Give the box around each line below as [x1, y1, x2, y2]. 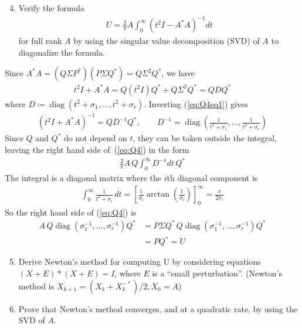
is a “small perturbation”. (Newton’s [152, 267, 282, 279]
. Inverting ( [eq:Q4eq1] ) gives [144, 97, 248, 110]
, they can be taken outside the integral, [133, 132, 277, 144]
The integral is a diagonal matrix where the [5, 171, 161, 183]
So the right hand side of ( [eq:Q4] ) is [5, 206, 137, 218]
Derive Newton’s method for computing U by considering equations [18, 255, 261, 268]
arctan [146, 190, 169, 199]
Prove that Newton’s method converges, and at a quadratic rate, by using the [18, 302, 298, 315]
